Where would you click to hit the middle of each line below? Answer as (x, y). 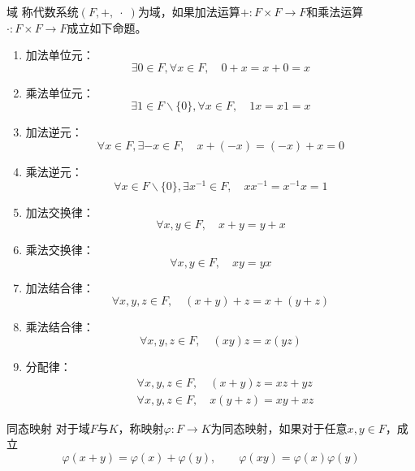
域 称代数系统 (43, 11)
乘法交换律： (60, 250)
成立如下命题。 (107, 27)
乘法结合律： (60, 327)
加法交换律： (60, 212)
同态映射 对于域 (48, 428)
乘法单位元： (60, 92)
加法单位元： (60, 55)
